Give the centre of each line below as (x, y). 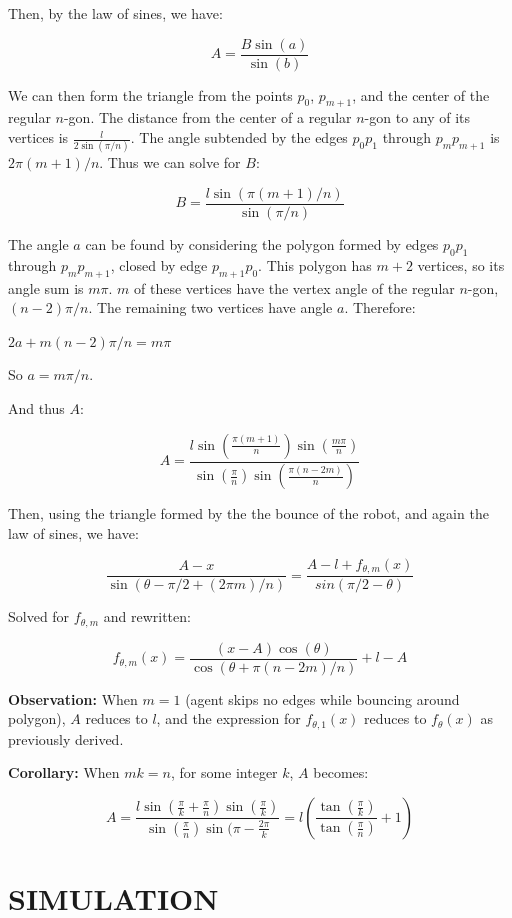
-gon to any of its (417, 117)
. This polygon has (315, 264)
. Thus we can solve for (170, 162)
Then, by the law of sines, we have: (115, 13)
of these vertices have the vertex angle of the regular (294, 287)
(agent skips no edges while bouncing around (322, 698)
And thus (36, 407)
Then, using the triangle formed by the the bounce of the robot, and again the (248, 513)
